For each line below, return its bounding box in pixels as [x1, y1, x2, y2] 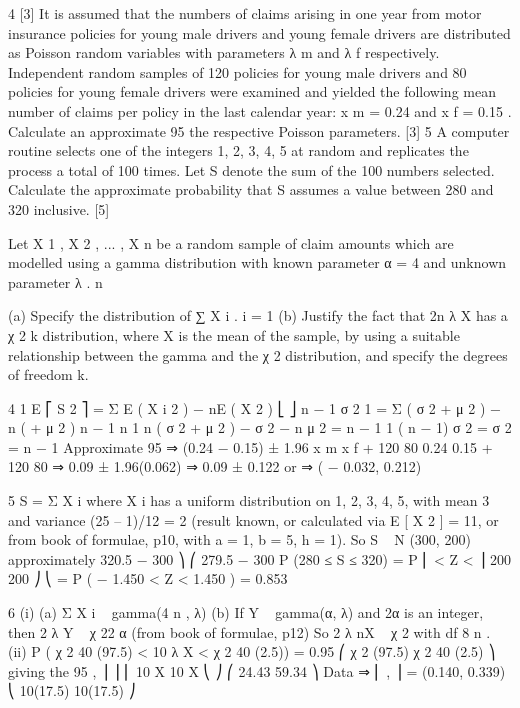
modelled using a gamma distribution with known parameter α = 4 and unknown [8, 252, 507, 273]
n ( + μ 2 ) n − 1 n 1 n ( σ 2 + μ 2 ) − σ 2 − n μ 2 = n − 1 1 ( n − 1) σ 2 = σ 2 [8, 417, 512, 438]
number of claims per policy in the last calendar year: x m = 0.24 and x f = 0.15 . [8, 100, 512, 121]
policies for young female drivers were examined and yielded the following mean [8, 81, 496, 102]
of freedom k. [8, 364, 89, 385]
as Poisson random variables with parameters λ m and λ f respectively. [8, 42, 440, 63]
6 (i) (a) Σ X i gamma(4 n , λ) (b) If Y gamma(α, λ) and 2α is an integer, [8, 602, 484, 623]
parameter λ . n [8, 271, 103, 292]
